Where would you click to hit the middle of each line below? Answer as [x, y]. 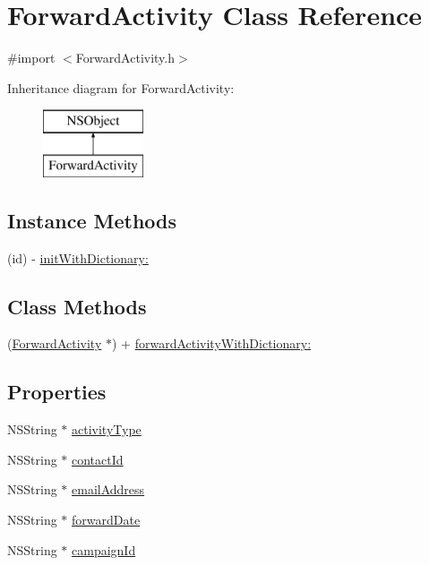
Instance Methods [92, 220]
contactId [98, 459]
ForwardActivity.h [125, 58]
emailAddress [108, 489]
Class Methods [77, 306]
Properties [57, 392]
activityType [107, 429]
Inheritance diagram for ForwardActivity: [121, 87]
